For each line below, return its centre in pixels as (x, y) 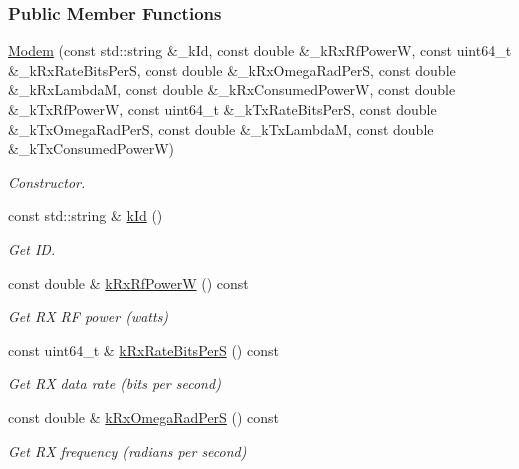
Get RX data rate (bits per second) (114, 383)
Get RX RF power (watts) (88, 316)
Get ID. (32, 248)
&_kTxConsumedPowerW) (91, 148)
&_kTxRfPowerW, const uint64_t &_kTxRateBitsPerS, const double (222, 109)
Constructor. (47, 181)
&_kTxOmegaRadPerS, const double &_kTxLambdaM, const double (221, 128)
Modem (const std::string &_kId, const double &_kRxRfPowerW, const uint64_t (260, 50)
